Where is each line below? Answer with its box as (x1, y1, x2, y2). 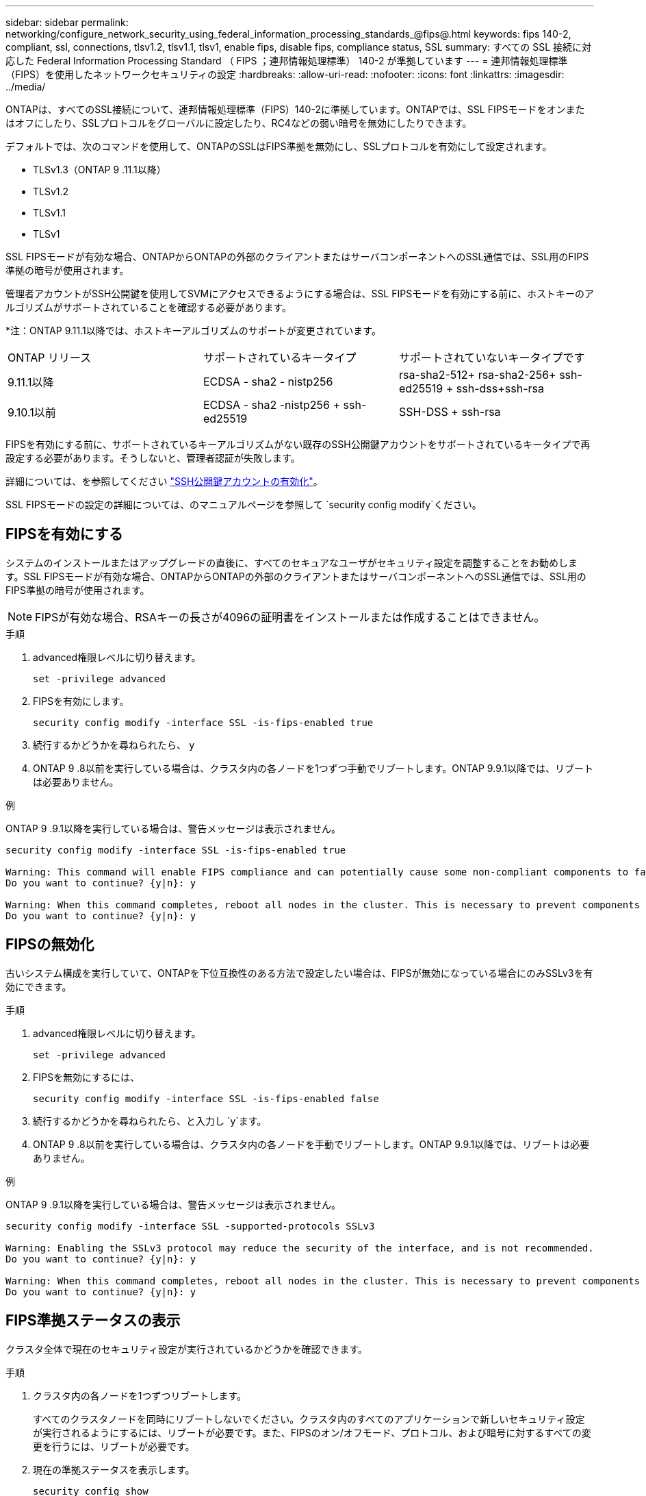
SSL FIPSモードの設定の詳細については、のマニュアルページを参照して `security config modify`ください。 (5, 499, 482, 510)
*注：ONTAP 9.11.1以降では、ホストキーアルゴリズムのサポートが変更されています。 (5, 325, 381, 336)
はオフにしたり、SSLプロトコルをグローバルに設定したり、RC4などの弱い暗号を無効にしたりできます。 (5, 117, 472, 129)
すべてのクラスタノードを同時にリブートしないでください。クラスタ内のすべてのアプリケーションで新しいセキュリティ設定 (33, 1412, 585, 1425)
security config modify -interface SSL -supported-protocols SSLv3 (5, 1220, 375, 1232)
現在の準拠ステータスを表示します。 (33, 1463, 195, 1475)
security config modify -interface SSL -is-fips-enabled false (33, 1093, 379, 1104)
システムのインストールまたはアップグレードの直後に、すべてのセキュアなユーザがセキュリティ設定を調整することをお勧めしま (5, 556, 578, 569)
